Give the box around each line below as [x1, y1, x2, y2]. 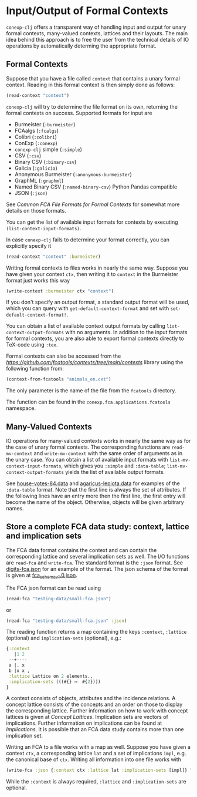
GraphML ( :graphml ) [14, 177, 64, 184]
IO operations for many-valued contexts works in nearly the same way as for [6, 438, 191, 445]
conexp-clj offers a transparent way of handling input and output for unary [6, 23, 186, 31]
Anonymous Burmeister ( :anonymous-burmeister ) [14, 170, 132, 177]
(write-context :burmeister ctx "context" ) [6, 288, 114, 294]
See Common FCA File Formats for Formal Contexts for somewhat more [6, 201, 180, 208]
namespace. [6, 405, 36, 412]
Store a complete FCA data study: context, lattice [6, 522, 189, 532]
